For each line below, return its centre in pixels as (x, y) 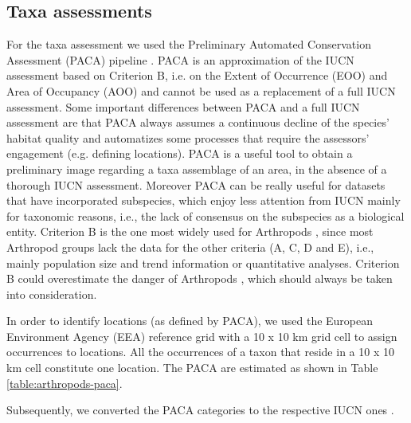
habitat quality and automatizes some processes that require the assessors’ (188, 137)
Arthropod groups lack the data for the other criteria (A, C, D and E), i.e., (190, 247)
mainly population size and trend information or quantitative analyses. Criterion (203, 262)
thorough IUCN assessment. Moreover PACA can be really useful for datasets (196, 184)
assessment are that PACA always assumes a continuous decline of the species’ (198, 122)
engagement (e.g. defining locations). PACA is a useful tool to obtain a (180, 153)
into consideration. (52, 294)
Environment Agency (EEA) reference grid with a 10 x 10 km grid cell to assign (202, 336)
